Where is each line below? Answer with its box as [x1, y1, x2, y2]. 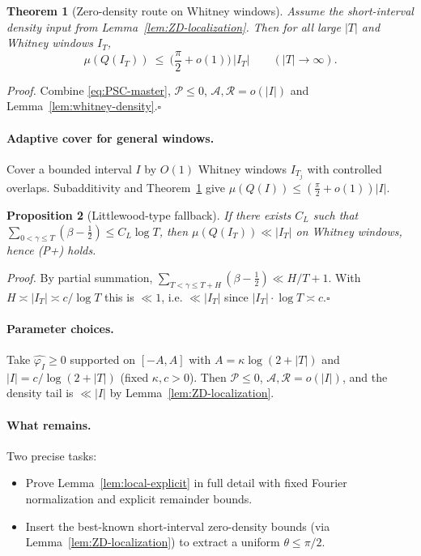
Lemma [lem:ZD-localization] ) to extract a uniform [25, 533, 280, 550]
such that [313, 206, 359, 223]
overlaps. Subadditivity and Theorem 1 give [6, 178, 226, 195]
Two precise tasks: [6, 447, 97, 464]
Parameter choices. [6, 319, 114, 336]
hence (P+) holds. [6, 242, 96, 259]
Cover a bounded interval [6, 160, 132, 177]
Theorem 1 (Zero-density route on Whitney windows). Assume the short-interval [6, 2, 414, 19]
